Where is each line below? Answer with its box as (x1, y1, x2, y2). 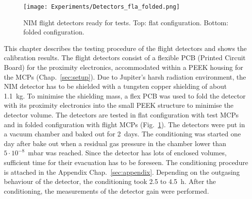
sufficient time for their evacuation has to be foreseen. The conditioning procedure (4, 157, 248, 167)
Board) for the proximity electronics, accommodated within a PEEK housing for (4, 62, 243, 72)
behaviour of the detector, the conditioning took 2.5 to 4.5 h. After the (4, 176, 216, 186)
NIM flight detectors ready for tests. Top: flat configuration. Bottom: (23, 17, 229, 27)
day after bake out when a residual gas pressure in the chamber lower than (4, 138, 226, 148)
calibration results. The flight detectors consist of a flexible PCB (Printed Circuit (4, 52, 246, 63)
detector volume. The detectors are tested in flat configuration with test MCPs (4, 110, 239, 119)
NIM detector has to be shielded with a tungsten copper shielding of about (4, 81, 227, 91)
